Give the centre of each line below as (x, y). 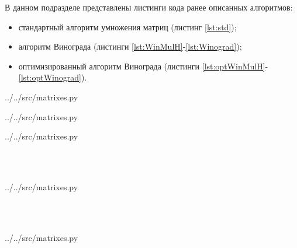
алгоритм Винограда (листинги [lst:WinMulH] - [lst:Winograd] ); (130, 46)
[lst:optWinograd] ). (53, 77)
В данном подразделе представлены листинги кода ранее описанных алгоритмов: (149, 7)
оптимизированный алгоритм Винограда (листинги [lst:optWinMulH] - (143, 66)
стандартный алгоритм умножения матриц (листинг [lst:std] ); (127, 27)
